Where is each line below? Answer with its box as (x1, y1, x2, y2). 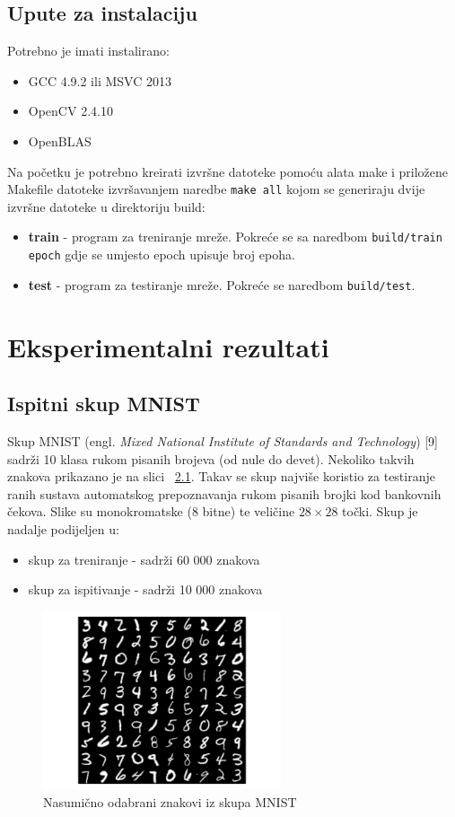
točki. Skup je (342, 502, 418, 521)
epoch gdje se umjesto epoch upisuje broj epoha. (28, 245, 295, 264)
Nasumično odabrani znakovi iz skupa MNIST (43, 792, 297, 811)
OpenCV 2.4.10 (28, 101, 113, 120)
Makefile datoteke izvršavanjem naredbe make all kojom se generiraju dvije (7, 180, 425, 198)
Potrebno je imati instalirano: (7, 41, 170, 60)
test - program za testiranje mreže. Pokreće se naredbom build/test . (28, 275, 416, 294)
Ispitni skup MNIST (7, 390, 200, 417)
